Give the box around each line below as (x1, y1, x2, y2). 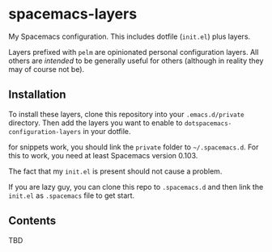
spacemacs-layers (8, 5, 138, 23)
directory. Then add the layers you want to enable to (8, 118, 183, 128)
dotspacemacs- (184, 119, 232, 128)
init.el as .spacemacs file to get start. (8, 191, 135, 200)
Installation (8, 88, 66, 102)
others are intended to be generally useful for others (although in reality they (8, 56, 264, 65)
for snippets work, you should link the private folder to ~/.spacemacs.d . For (8, 142, 259, 152)
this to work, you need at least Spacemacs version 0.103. (8, 150, 198, 160)
